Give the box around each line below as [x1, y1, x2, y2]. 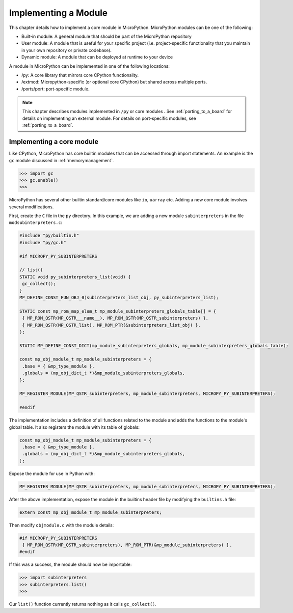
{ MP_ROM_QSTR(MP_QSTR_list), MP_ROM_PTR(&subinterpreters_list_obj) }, [22, 322, 201, 328]
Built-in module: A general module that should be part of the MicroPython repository [21, 33, 192, 39]
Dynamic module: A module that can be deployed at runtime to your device [21, 54, 173, 60]
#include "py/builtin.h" [19, 233, 80, 238]
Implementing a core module [9, 138, 99, 146]
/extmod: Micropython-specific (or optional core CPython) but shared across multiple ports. [21, 79, 207, 85]
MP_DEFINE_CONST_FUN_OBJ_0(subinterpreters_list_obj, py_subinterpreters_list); [19, 295, 219, 300]
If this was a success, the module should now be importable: [9, 561, 132, 567]
